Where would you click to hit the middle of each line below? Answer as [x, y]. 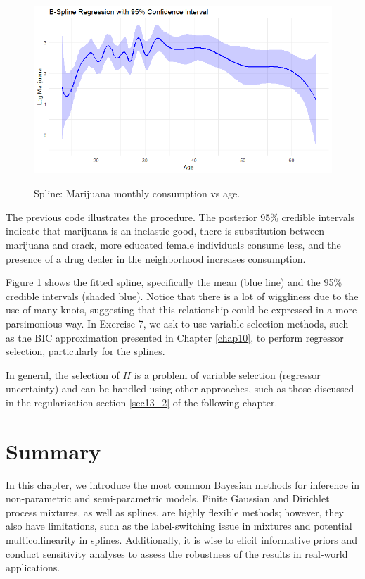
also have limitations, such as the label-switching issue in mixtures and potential [179, 526]
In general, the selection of [63, 374]
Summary [53, 450]
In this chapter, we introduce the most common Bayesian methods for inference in [183, 484]
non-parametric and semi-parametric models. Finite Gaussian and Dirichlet [168, 498]
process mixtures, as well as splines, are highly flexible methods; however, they [175, 512]
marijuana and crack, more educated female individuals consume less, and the [173, 245]
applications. [33, 567]
